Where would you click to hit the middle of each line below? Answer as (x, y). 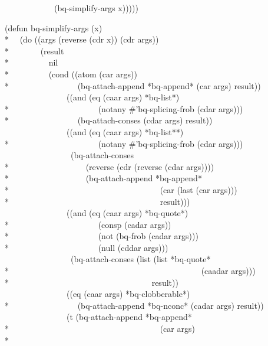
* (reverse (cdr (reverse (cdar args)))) (110, 166)
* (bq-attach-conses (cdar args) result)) (109, 120)
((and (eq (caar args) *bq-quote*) (127, 213)
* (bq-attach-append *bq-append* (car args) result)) (133, 85)
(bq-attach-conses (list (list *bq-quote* (140, 259)
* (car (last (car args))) (121, 189)
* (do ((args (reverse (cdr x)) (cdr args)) (82, 39)
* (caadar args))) (130, 271)
